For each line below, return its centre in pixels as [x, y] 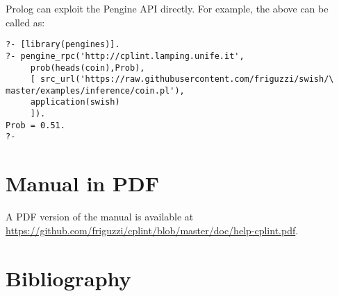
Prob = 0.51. [35, 125]
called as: [25, 22]
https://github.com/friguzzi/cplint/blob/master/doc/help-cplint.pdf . [152, 230]
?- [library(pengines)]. [63, 45]
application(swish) [75, 102]
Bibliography [68, 278]
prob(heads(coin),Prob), [88, 68]
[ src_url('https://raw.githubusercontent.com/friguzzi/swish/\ [182, 79]
